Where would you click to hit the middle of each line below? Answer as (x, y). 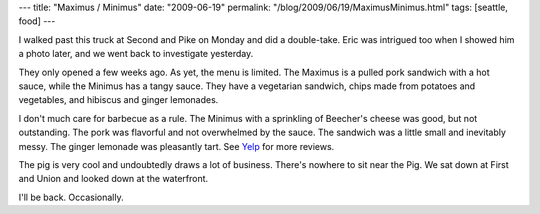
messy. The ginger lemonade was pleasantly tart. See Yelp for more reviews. (176, 146)
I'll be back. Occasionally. (71, 197)
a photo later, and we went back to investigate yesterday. (136, 54)
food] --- (37, 21)
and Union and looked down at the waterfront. (113, 179)
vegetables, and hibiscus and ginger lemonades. (118, 100)
